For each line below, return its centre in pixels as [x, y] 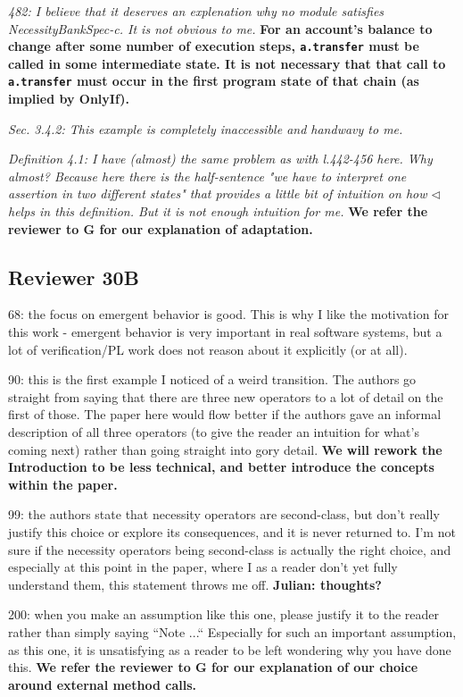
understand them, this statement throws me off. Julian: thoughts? [195, 584]
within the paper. [63, 484]
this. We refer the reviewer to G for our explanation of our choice [213, 667]
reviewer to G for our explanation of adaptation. [161, 228]
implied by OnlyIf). [69, 99]
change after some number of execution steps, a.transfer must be [214, 46]
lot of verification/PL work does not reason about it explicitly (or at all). [208, 349]
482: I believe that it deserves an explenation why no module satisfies [196, 11]
